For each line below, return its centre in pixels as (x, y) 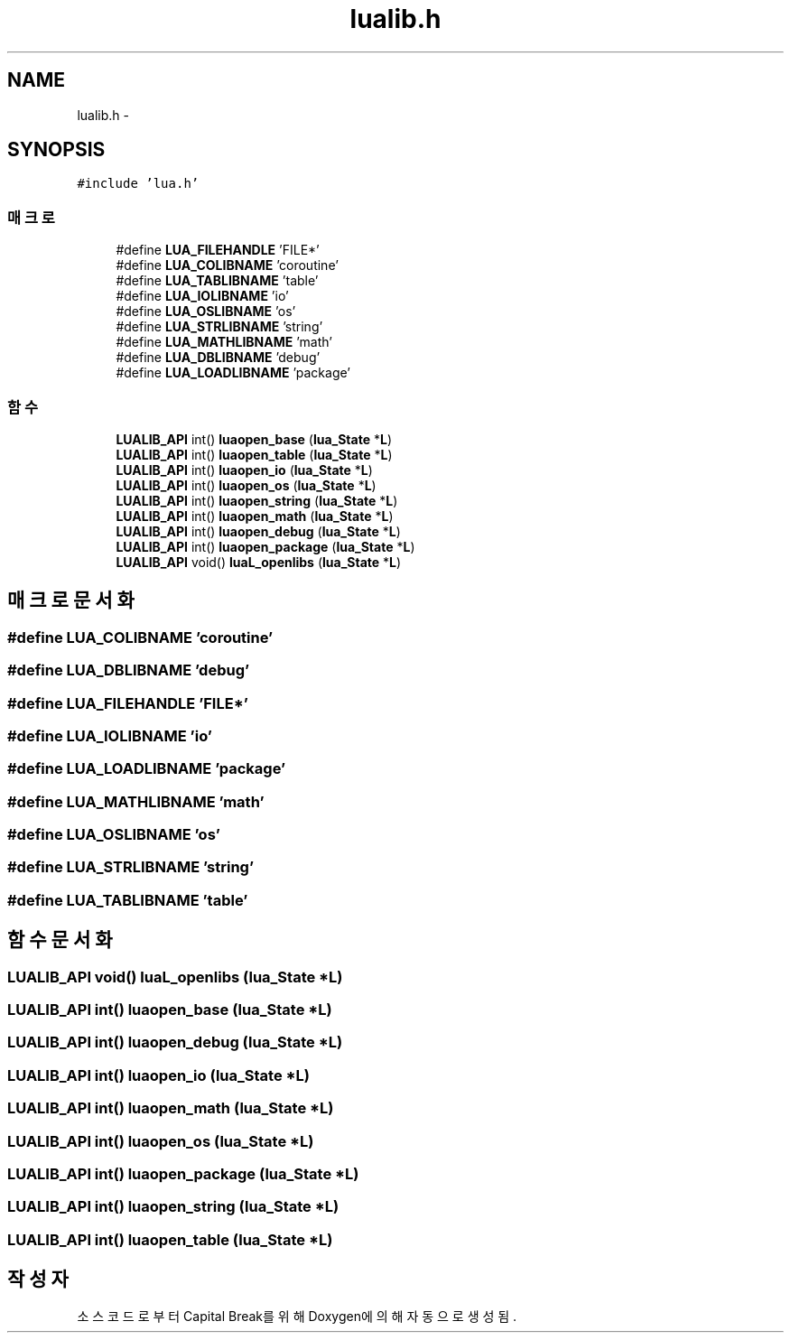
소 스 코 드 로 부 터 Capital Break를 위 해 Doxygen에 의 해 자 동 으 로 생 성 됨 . (297, 1317)
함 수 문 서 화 (60, 940)
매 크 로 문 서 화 (71, 600)
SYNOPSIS (56, 150)
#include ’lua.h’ (138, 184)
